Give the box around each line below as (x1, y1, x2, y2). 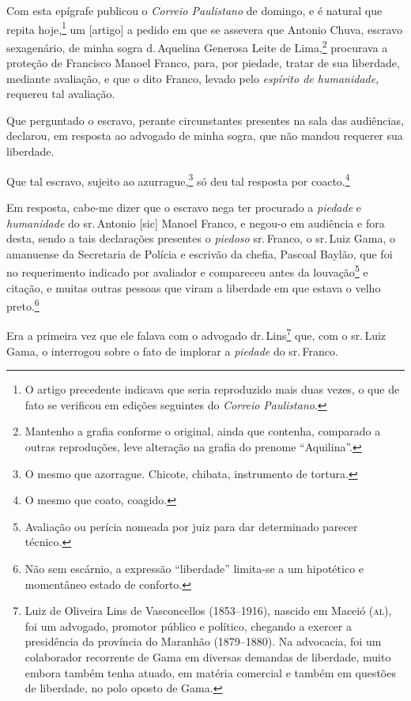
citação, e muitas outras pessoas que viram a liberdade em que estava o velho (6, 279, 381, 296)
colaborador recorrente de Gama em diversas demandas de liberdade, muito (25, 648, 391, 665)
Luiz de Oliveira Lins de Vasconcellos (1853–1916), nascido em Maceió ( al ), (25, 602, 392, 619)
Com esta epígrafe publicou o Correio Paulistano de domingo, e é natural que (6, 2, 383, 18)
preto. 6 (6, 296, 40, 314)
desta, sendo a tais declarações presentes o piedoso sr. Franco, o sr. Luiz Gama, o (6, 230, 396, 247)
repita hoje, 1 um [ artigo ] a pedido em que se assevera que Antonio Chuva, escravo (6, 18, 402, 37)
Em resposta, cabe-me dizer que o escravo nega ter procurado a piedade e (6, 198, 361, 215)
